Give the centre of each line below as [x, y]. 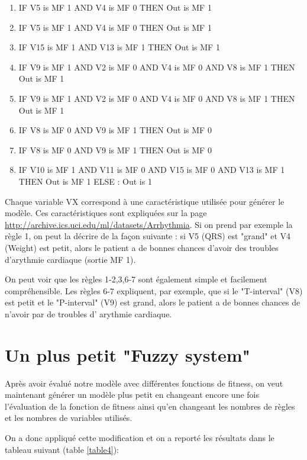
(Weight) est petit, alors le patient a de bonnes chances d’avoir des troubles [142, 247]
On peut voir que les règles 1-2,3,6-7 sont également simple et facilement [136, 279]
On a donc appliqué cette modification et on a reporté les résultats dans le [140, 437]
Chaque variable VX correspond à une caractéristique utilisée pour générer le [145, 201]
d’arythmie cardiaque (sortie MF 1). [70, 259]
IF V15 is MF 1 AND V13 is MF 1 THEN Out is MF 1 [119, 47]
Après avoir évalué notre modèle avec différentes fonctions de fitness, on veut [144, 383]
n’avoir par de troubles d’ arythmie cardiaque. [88, 313]
